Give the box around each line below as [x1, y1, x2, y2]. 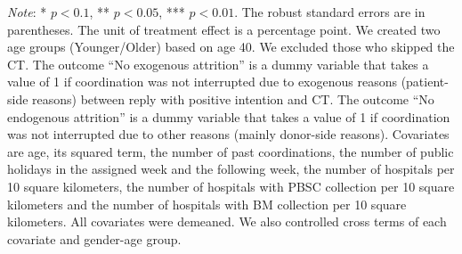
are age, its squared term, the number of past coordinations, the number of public [7, 142, 454, 160]
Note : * [7, 3, 47, 20]
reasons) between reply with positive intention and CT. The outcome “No [32, 89, 434, 108]
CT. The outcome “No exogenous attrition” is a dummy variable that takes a [7, 54, 429, 73]
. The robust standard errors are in [234, 3, 426, 20]
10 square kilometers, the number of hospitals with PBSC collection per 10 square [7, 176, 455, 195]
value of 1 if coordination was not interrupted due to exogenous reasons [7, 72, 397, 91]
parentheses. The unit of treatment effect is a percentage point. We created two [7, 20, 441, 38]
